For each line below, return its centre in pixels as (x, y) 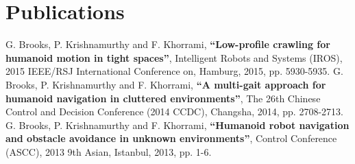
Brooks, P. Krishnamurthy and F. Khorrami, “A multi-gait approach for (166, 84)
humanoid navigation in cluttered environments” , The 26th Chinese (163, 98)
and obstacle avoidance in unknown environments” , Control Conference (171, 138)
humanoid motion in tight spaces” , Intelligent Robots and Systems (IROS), (174, 57)
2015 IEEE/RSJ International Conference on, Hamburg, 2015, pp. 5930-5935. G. (174, 71)
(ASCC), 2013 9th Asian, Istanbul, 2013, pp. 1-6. (109, 151)
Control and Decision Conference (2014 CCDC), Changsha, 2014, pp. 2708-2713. (174, 112)
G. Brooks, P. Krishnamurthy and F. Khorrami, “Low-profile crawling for (168, 44)
